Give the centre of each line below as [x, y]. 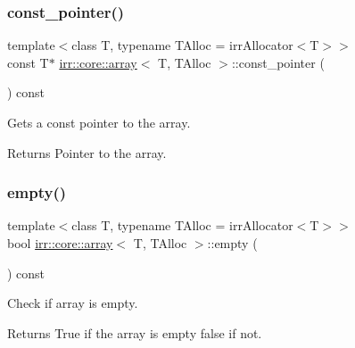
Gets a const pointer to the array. [99, 122]
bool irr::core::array [60, 243]
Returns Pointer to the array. [87, 152]
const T [28, 62]
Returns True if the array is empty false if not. [135, 332]
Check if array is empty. [73, 303]
